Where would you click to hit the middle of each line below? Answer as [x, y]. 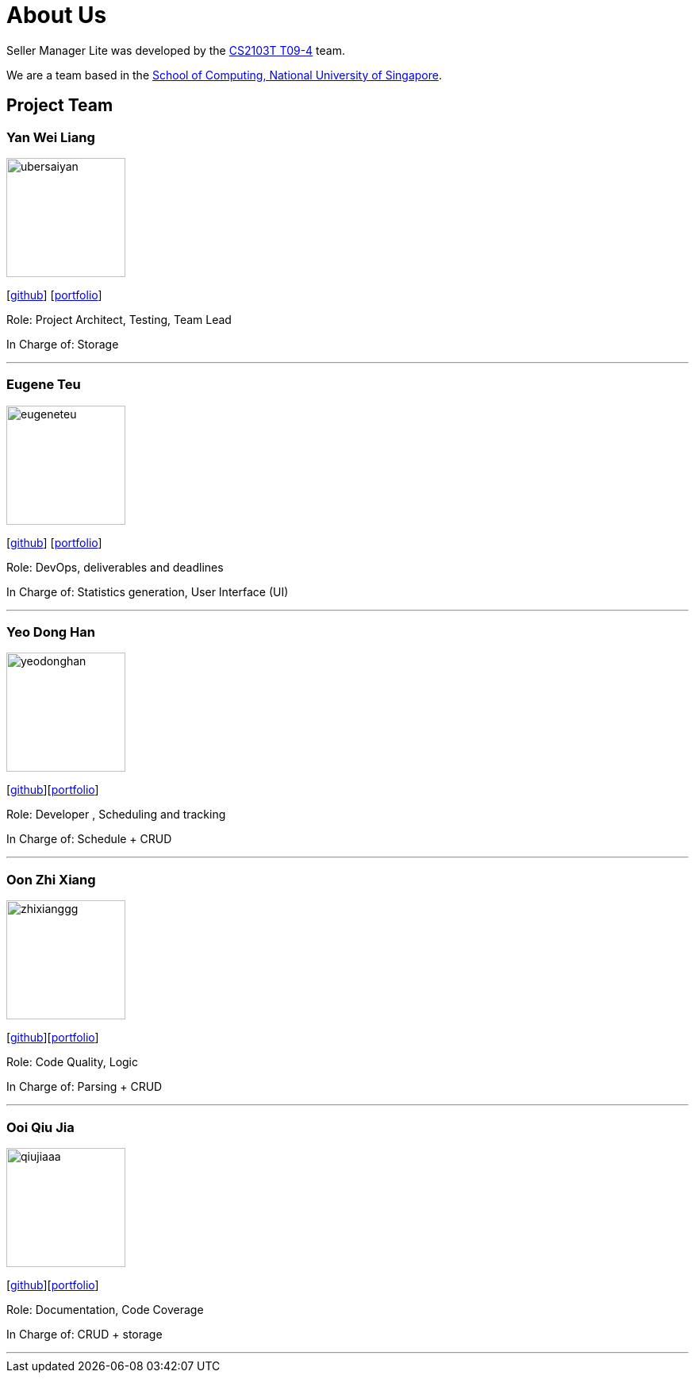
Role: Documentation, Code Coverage [105, 1309]
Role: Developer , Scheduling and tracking [116, 815]
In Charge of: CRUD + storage [84, 1334]
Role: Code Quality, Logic [73, 1062]
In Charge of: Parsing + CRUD [84, 1087]
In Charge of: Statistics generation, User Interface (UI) [148, 591]
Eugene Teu [44, 385]
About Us [57, 15]
